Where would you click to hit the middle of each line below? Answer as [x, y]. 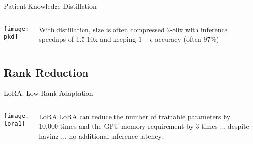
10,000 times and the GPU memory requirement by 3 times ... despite [144, 126]
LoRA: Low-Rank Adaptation [49, 93]
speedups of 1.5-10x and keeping [87, 39]
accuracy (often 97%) [187, 39]
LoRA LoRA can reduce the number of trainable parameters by [135, 116]
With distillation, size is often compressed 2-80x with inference [133, 29]
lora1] [14, 124]
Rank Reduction [46, 72]
